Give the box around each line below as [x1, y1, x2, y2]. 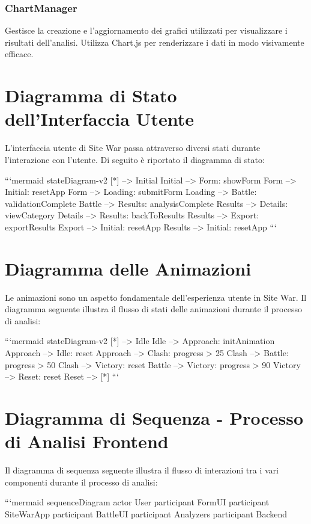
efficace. [5, 48, 34, 60]
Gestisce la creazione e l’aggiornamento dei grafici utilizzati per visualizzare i [5, 24, 288, 37]
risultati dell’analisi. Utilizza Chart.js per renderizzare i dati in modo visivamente [5, 35, 304, 48]
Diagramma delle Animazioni [5, 256, 252, 280]
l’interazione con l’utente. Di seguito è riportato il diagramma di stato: [5, 153, 265, 165]
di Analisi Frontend [5, 429, 169, 454]
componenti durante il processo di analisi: [5, 475, 158, 488]
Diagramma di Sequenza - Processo [5, 405, 304, 430]
